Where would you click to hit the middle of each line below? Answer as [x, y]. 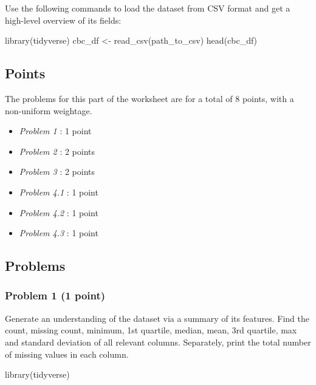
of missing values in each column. [67, 354]
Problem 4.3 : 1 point [59, 233]
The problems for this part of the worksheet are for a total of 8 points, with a [149, 98]
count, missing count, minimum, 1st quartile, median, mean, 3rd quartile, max [151, 330]
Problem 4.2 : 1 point [59, 212]
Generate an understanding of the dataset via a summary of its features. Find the [157, 318]
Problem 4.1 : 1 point [59, 192]
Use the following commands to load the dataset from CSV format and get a [148, 8]
